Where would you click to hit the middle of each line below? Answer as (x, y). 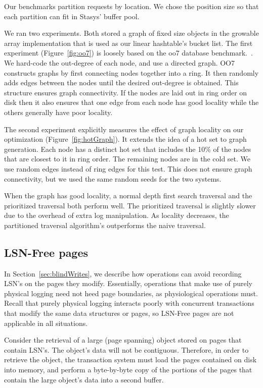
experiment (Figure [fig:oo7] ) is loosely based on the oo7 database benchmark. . (128, 53)
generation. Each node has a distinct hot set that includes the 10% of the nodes (128, 149)
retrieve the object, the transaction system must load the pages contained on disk (130, 359)
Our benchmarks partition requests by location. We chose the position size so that (131, 6)
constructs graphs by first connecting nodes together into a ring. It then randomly (131, 72)
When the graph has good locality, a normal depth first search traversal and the (128, 196)
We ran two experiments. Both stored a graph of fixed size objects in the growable (131, 33)
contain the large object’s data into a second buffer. (84, 379)
